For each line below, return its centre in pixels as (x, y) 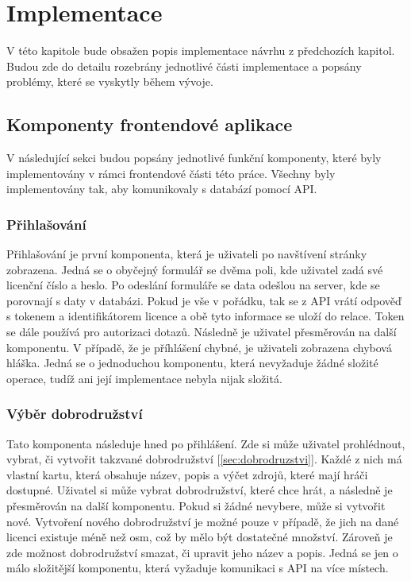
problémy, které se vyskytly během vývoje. (110, 81)
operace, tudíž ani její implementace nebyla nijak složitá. (144, 378)
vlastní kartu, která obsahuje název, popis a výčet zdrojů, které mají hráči (187, 474)
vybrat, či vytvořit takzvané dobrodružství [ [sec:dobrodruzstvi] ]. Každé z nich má (204, 459)
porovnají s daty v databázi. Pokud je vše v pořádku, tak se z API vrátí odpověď (204, 300)
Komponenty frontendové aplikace (150, 124)
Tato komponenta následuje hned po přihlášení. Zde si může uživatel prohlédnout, (206, 443)
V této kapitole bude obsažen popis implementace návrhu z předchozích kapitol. (201, 50)
